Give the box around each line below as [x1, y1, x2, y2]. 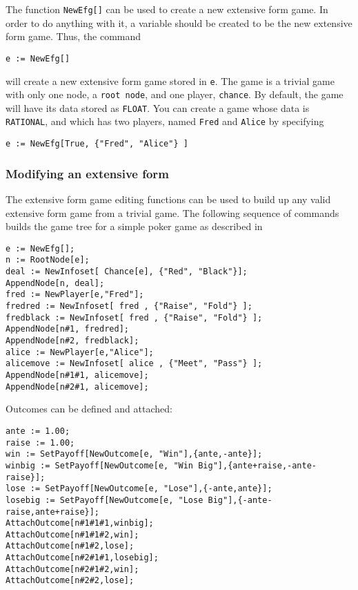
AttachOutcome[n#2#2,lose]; [6, 575, 135, 586]
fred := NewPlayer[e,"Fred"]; [6, 289, 144, 300]
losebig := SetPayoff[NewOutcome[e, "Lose [6, 495, 203, 505]
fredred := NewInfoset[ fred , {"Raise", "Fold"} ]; [6, 301, 252, 312]
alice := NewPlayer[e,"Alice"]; [6, 347, 154, 357]
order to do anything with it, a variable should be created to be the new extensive [6, 15, 352, 30]
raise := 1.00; [6, 437, 75, 448]
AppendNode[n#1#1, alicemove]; [6, 370, 149, 380]
